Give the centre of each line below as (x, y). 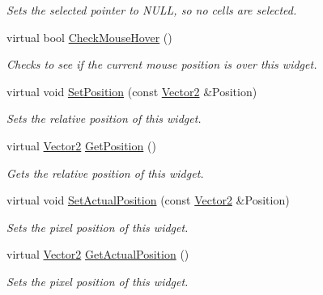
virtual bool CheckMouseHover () (89, 37)
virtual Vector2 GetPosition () (81, 145)
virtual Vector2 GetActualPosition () (98, 254)
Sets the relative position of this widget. (104, 118)
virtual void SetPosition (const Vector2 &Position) (132, 91)
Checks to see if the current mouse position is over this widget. (162, 64)
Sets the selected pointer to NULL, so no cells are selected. (152, 10)
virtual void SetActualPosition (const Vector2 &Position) (148, 200)
